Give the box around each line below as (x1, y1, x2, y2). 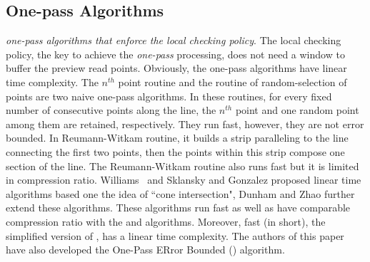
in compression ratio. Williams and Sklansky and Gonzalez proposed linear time (6, 172, 361, 187)
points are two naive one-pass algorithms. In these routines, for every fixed (6, 88, 332, 103)
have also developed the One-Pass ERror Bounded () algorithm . (6, 242, 285, 257)
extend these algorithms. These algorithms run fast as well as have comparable (6, 200, 351, 215)
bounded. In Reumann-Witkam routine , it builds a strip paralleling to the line (6, 130, 349, 145)
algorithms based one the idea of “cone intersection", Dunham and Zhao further (6, 186, 355, 201)
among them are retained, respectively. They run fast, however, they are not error (6, 116, 364, 131)
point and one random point (235, 103, 359, 117)
